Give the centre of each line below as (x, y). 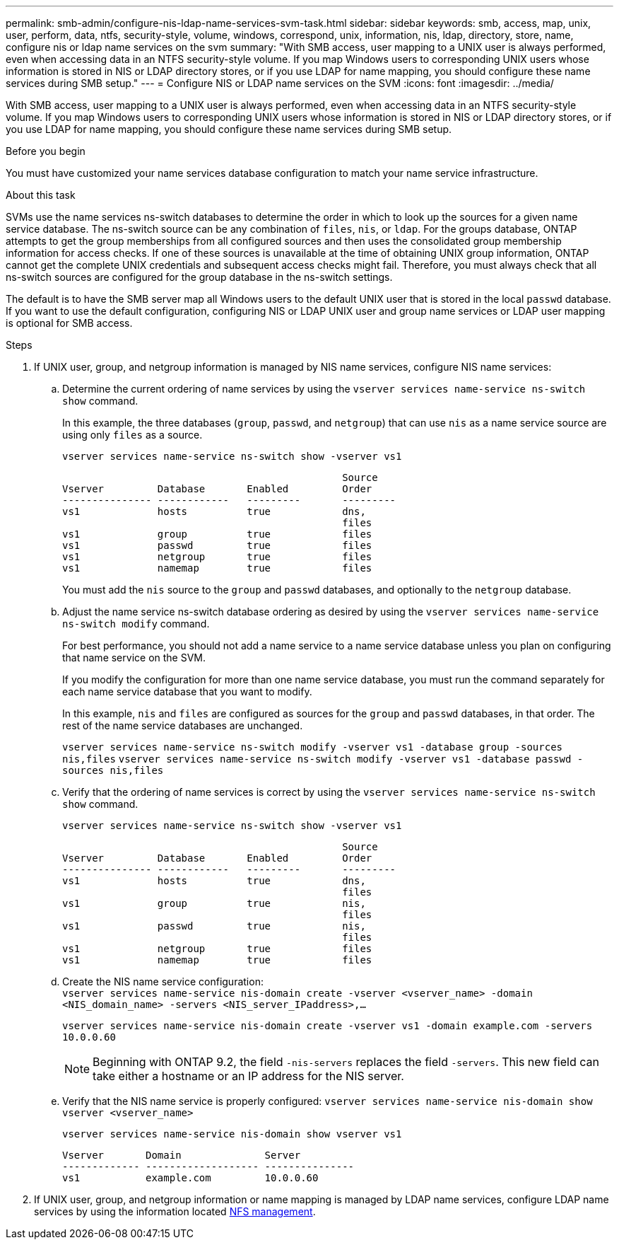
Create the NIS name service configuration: (163, 981)
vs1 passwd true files (217, 545)
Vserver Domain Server (182, 1155)
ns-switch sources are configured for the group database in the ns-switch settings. (199, 277)
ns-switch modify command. (136, 624)
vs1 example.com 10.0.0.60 (190, 1178)
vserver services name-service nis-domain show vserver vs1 (232, 1134)
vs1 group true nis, (214, 903)
